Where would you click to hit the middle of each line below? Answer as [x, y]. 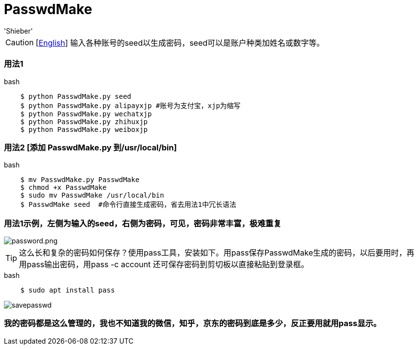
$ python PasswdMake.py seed [76, 96]
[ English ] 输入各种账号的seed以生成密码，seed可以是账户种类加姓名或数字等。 [180, 43]
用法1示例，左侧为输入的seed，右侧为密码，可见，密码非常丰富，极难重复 [143, 223]
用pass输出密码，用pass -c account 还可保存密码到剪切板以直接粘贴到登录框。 [164, 264]
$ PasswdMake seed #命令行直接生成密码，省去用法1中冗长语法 [128, 205]
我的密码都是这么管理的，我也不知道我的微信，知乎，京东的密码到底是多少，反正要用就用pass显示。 [193, 323]
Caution [20, 42]
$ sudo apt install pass [67, 290]
